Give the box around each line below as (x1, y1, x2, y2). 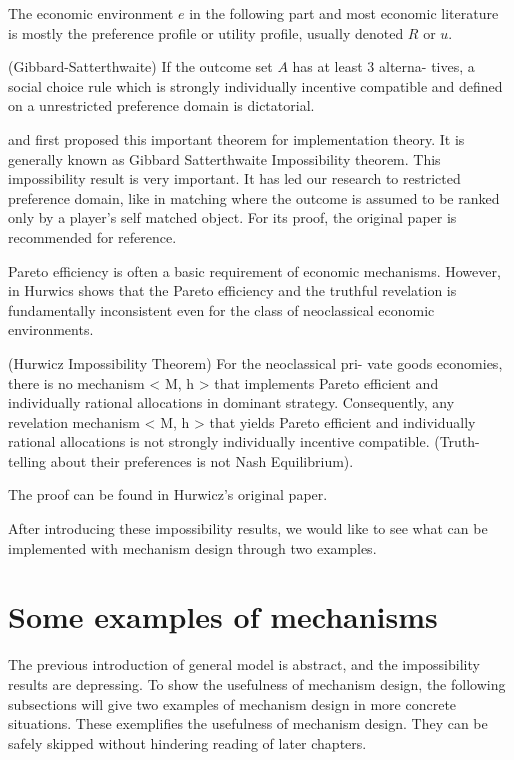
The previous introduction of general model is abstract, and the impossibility (8, 654, 480, 675)
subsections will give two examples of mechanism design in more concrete (8, 693, 457, 714)
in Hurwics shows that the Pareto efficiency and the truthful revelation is (8, 280, 457, 301)
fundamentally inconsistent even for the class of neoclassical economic (8, 299, 435, 320)
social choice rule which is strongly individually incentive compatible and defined (8, 75, 503, 96)
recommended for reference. (8, 226, 177, 247)
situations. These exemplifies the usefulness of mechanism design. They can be (8, 713, 488, 734)
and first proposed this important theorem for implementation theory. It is (8, 128, 465, 149)
